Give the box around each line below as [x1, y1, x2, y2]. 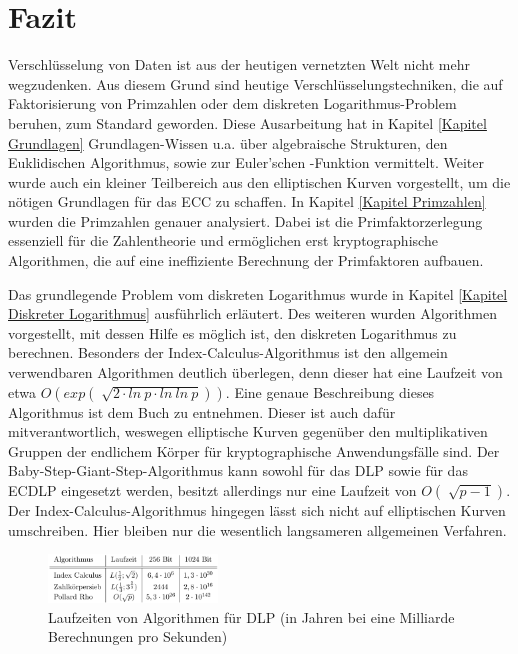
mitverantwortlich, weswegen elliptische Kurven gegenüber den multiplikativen [8, 421, 488, 442]
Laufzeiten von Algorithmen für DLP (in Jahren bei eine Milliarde [48, 606, 455, 627]
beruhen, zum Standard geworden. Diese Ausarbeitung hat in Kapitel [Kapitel [8, 112, 487, 133]
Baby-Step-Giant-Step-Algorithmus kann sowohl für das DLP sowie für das [8, 460, 468, 481]
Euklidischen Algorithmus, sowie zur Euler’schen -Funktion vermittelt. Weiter [8, 152, 484, 173]
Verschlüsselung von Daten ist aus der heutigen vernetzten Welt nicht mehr [8, 54, 470, 75]
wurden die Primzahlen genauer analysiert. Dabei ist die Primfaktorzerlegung [8, 210, 483, 231]
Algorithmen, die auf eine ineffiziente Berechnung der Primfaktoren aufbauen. [8, 250, 484, 271]
